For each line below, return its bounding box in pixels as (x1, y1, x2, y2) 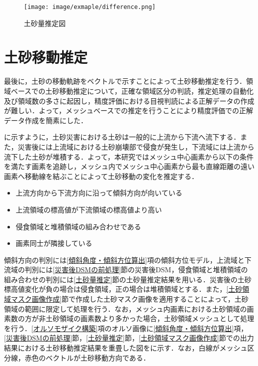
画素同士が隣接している (15, 238, 92, 248)
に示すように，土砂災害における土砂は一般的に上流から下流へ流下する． (4, 132, 241, 142)
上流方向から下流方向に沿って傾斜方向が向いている (15, 187, 182, 198)
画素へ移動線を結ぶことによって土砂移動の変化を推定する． (4, 171, 198, 181)
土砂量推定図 (24, 17, 66, 28)
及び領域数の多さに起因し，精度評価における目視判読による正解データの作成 (4, 95, 255, 106)
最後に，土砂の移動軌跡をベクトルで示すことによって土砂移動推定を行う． (4, 76, 247, 86)
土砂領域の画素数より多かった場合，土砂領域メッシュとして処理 (45, 313, 255, 324)
